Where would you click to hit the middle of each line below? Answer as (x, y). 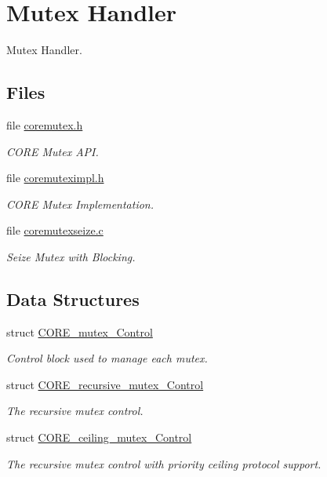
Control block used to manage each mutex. (107, 358)
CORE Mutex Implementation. (80, 204)
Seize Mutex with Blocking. (71, 256)
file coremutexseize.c (55, 230)
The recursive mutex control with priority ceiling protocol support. (164, 463)
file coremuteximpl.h (55, 178)
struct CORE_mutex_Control (80, 331)
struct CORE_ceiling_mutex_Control (99, 437)
